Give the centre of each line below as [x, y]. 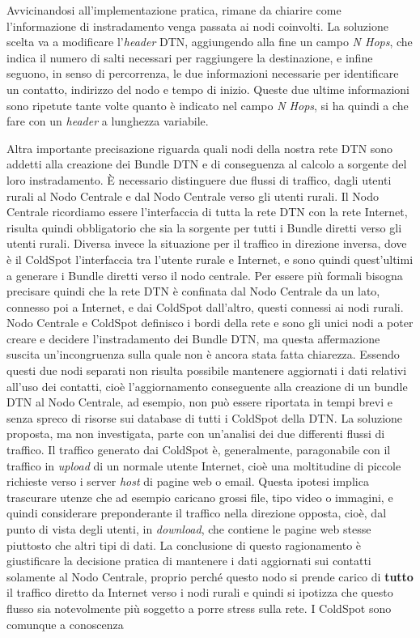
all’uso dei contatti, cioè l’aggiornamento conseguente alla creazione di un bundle [207, 386]
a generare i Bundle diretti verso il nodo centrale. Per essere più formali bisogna [205, 275]
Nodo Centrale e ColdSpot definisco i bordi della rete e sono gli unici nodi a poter [210, 323]
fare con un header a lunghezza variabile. [108, 121]
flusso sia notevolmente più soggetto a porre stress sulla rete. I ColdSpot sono [199, 608]
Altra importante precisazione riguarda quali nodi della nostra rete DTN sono [200, 148]
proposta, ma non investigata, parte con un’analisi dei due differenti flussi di [196, 434]
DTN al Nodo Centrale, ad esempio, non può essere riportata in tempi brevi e [199, 402]
